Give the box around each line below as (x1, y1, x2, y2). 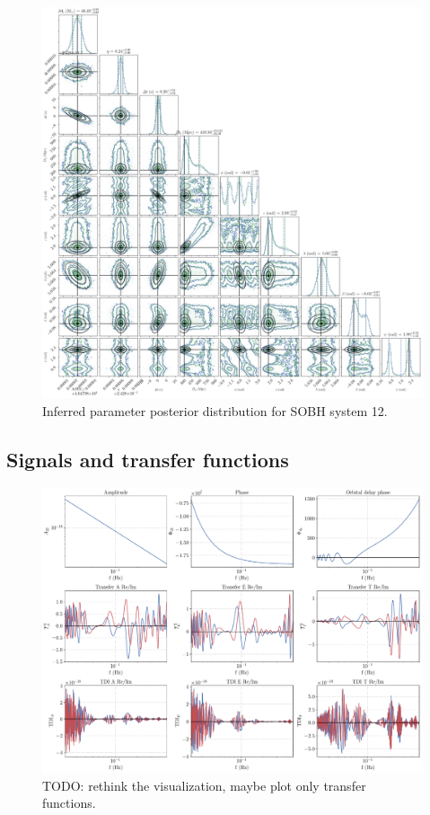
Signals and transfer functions (6, 445, 289, 473)
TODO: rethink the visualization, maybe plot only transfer (42, 775, 366, 794)
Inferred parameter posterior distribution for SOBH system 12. (42, 401, 388, 420)
